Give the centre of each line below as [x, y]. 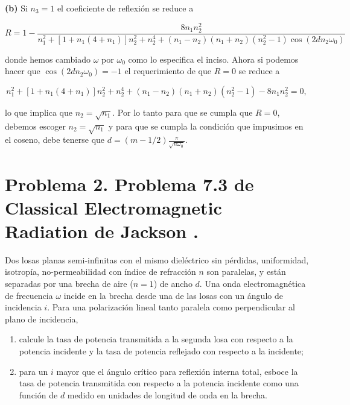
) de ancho [173, 284]
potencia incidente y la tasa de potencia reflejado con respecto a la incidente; [161, 351]
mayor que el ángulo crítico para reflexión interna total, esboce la [177, 371]
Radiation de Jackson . [102, 231]
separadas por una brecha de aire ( [69, 284]
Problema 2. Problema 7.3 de [129, 184]
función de [38, 394]
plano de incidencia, [42, 319]
